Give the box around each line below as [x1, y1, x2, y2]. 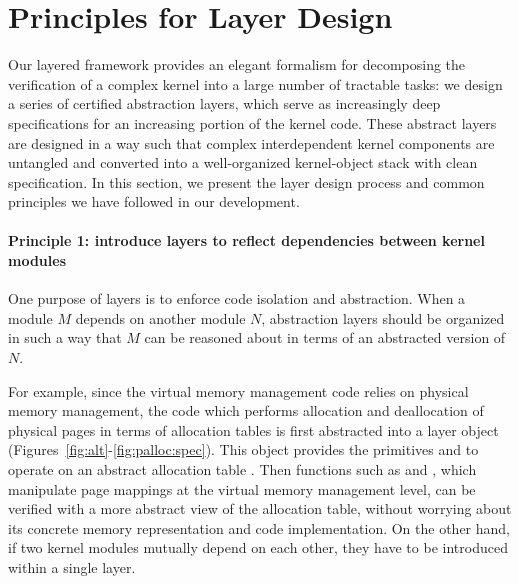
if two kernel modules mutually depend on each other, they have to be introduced [8, 537, 508, 558]
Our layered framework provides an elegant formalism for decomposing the [8, 54, 466, 75]
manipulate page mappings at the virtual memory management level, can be [8, 478, 476, 499]
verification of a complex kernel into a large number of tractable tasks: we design [8, 73, 503, 94]
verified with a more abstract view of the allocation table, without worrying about [8, 498, 512, 519]
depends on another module [75, 307, 246, 328]
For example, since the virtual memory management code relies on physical [8, 380, 469, 401]
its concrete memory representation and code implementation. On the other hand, [8, 517, 511, 538]
